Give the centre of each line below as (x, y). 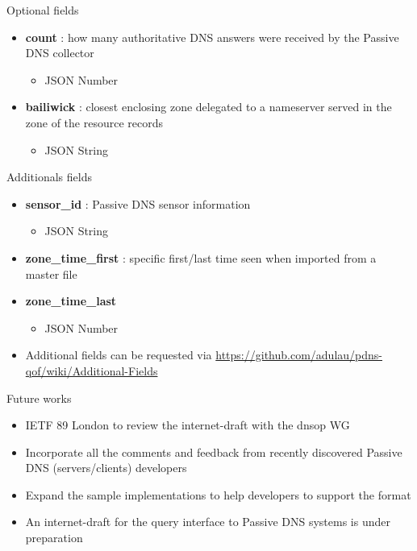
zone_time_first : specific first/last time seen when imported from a (201, 257)
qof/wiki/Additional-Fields (92, 370)
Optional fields (43, 10)
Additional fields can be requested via (119, 355)
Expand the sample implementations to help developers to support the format (218, 494)
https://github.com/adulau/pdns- (299, 355)
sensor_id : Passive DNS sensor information (138, 203)
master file (51, 273)
